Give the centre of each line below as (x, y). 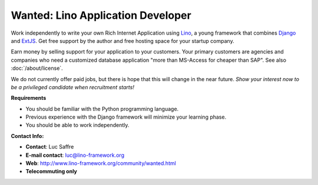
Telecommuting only (52, 171)
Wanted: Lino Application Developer (101, 15)
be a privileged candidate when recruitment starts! (73, 87)
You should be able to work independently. (77, 125)
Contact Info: (27, 136)
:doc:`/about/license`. (37, 68)
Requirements (29, 98)
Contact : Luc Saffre (50, 147)
